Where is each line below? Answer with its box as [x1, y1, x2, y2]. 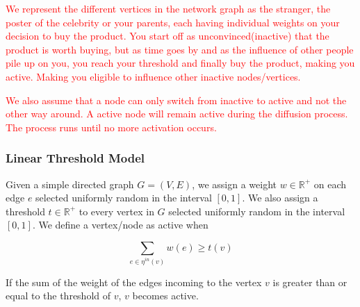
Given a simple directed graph [6, 176, 134, 191]
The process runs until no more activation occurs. [6, 119, 217, 134]
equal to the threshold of [6, 288, 111, 303]
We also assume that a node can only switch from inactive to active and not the [6, 92, 347, 107]
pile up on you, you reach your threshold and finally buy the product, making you [6, 56, 355, 70]
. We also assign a [242, 190, 318, 205]
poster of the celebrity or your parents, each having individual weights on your [6, 15, 340, 29]
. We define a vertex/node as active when [32, 217, 208, 232]
